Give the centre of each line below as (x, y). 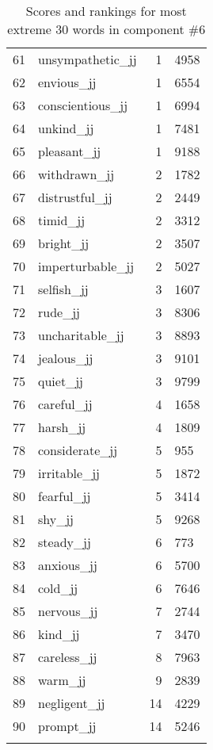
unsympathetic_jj (87, 59)
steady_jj (65, 542)
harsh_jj (62, 427)
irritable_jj (69, 473)
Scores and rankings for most (106, 11)
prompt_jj (67, 726)
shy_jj (56, 519)
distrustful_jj (75, 197)
